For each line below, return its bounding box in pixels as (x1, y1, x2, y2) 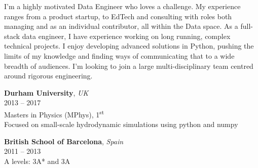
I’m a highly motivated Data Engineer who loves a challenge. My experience (4, 1, 241, 11)
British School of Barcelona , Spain (4, 136, 124, 146)
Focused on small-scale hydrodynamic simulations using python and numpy (4, 119, 238, 130)
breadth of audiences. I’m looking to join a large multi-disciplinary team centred (4, 60, 253, 71)
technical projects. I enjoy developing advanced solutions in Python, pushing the (4, 40, 254, 51)
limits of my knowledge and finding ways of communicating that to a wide (4, 50, 235, 61)
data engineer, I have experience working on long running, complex (22, 30, 231, 41)
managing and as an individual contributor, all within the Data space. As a (4, 21, 238, 31)
